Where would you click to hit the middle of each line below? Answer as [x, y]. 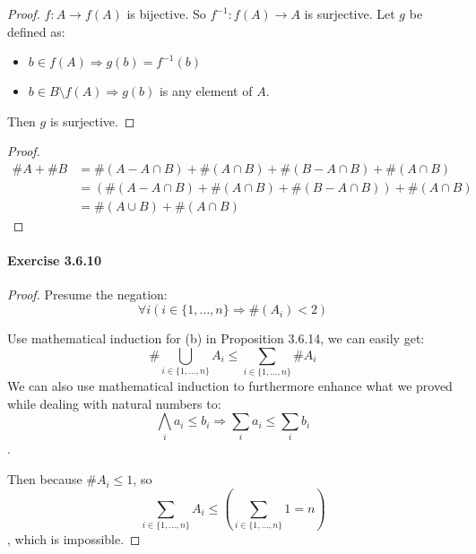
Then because [45, 479]
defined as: [36, 31]
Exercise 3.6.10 [54, 260]
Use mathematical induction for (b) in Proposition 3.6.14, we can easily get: [216, 338]
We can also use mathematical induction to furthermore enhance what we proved [230, 385]
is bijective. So [166, 13]
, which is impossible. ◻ [74, 539]
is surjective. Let [350, 13]
